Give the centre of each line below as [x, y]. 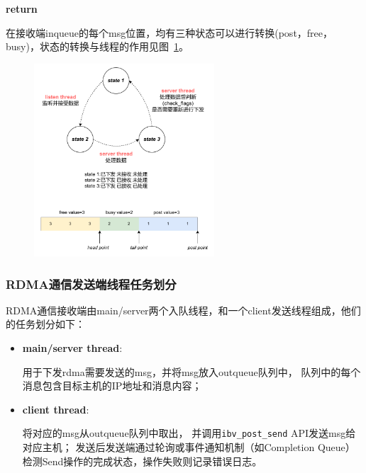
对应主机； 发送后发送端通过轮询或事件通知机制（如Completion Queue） [189, 447]
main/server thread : [72, 348]
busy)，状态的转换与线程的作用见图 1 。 [97, 46]
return [22, 8]
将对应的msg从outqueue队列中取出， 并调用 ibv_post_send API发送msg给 [189, 433]
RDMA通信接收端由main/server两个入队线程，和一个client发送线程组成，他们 [183, 310]
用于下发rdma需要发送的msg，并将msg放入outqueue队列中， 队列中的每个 [192, 371]
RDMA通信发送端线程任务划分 [91, 284]
